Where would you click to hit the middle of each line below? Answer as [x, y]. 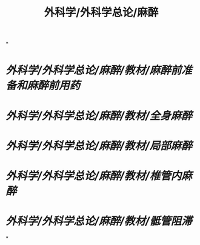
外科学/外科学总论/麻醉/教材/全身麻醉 [99, 116]
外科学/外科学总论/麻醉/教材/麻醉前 [94, 70]
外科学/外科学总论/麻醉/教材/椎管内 [94, 175]
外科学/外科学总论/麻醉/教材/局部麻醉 [99, 146]
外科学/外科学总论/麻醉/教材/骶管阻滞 [99, 221]
